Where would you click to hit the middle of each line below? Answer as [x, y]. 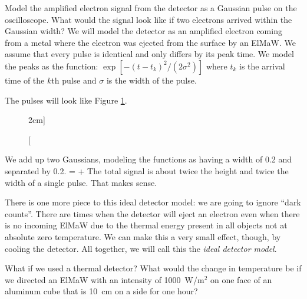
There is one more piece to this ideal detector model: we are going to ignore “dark [153, 202]
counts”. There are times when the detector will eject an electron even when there [152, 213]
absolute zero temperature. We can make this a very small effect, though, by [143, 236]
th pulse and [74, 80]
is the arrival [262, 66]
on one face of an [241, 279]
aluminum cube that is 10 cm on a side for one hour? [101, 291]
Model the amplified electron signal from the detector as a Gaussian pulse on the [151, 8]
